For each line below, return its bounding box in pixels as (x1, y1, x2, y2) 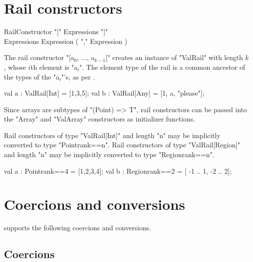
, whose (4, 61, 26, 72)
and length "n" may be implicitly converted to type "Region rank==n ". (4, 149, 214, 160)
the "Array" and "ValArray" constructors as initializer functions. (4, 114, 195, 124)
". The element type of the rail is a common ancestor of (79, 61, 245, 72)
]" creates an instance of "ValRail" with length (105, 52, 243, 62)
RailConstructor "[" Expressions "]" (4, 26, 108, 37)
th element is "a (30, 61, 78, 72)
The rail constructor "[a (4, 52, 74, 62)
